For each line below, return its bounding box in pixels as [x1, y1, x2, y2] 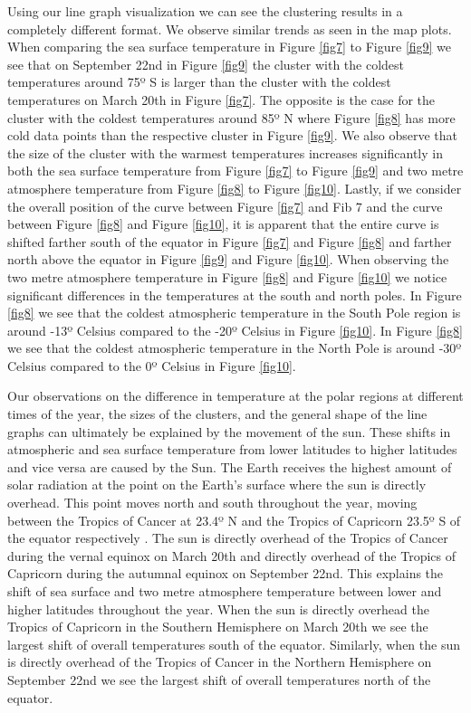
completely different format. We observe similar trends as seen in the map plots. [7, 19, 452, 38]
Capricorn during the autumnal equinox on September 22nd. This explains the [7, 564, 444, 583]
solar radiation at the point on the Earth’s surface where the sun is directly [7, 475, 427, 494]
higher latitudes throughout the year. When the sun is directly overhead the [7, 599, 429, 618]
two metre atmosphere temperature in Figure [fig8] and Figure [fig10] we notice [7, 267, 447, 286]
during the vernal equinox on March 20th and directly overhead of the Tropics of [7, 546, 457, 565]
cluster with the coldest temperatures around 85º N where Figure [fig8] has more [7, 108, 456, 127]
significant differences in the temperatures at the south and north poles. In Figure [7, 285, 462, 304]
